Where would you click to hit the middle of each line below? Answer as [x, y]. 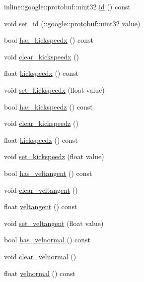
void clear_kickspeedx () [42, 56]
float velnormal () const [40, 273]
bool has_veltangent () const [48, 173]
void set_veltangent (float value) [54, 223]
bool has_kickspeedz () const [48, 106]
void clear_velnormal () [40, 256]
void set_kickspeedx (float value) [54, 89]
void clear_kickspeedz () [41, 123]
